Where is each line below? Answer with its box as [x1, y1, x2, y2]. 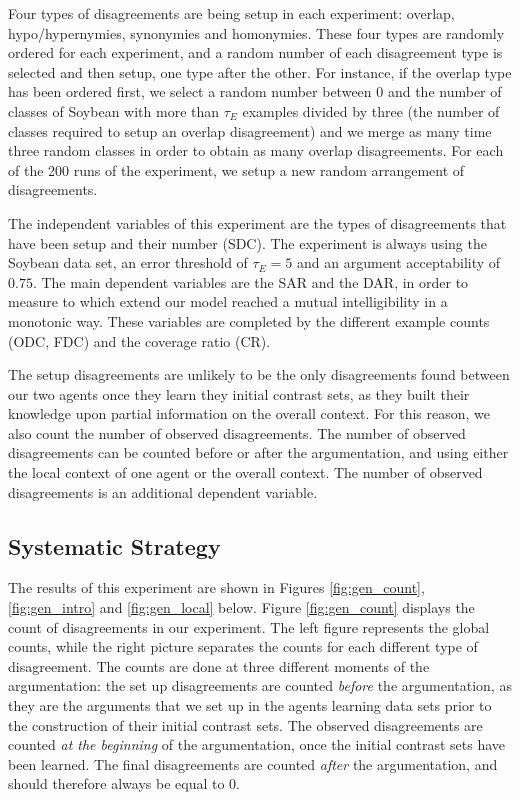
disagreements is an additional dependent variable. [8, 481, 318, 502]
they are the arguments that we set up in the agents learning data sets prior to [8, 695, 492, 716]
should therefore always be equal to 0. [8, 773, 241, 794]
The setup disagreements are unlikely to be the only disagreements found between [8, 364, 510, 385]
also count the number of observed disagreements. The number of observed [8, 422, 466, 443]
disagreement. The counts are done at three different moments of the [8, 655, 430, 676]
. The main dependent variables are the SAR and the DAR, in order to [32, 271, 469, 292]
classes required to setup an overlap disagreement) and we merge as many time [8, 120, 492, 141]
